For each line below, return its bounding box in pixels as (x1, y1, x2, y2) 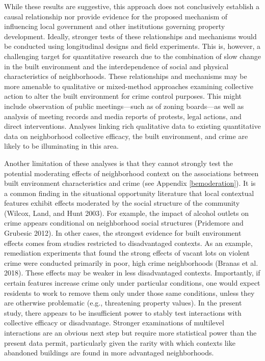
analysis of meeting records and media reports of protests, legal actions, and (4, 110, 242, 121)
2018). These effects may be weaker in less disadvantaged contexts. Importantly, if (4, 267, 260, 278)
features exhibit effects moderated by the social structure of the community (4, 198, 240, 208)
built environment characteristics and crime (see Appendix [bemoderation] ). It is (4, 178, 256, 188)
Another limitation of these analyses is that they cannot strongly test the (4, 157, 233, 168)
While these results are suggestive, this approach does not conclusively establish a (4, 1, 259, 11)
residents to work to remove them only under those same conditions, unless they (4, 287, 255, 298)
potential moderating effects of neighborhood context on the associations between (4, 168, 259, 178)
